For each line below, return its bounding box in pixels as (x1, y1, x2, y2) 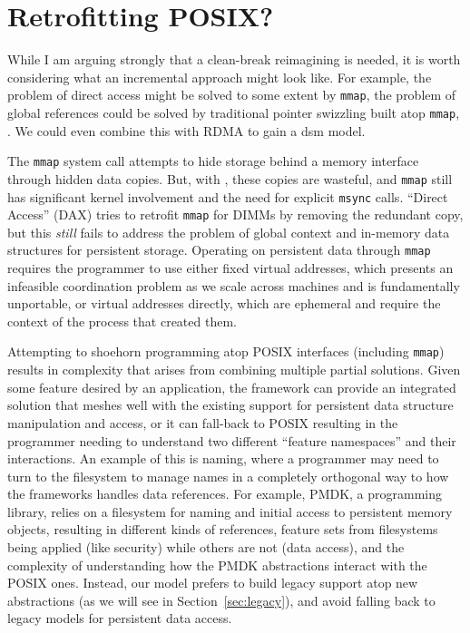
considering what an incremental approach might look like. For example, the (7, 67, 432, 86)
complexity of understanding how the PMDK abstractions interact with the (7, 555, 427, 574)
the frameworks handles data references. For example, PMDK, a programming (7, 484, 443, 503)
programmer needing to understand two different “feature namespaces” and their (7, 431, 456, 450)
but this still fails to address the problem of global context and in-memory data (7, 222, 450, 241)
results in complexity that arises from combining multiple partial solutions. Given (7, 360, 461, 379)
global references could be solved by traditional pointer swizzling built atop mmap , (7, 102, 460, 122)
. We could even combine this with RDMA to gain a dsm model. (7, 121, 366, 140)
